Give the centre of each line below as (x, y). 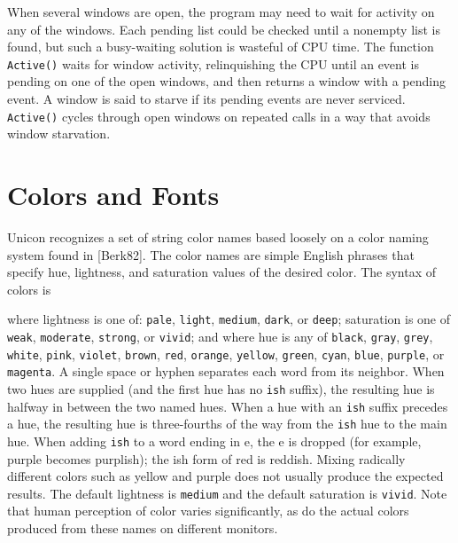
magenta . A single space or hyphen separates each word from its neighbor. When (226, 371)
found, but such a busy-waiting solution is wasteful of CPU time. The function (221, 47)
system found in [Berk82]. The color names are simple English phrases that (211, 254)
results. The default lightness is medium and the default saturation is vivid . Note (227, 493)
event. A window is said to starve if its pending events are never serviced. (206, 99)
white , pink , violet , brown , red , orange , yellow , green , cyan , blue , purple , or (226, 354)
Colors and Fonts (113, 195)
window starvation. (59, 134)
